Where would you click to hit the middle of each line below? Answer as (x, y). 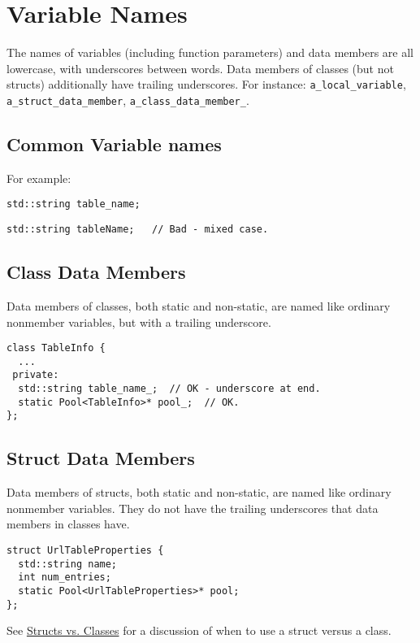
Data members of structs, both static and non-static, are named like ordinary (199, 492)
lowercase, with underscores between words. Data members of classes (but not (200, 68)
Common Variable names (114, 144)
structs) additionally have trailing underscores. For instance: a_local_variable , (206, 84)
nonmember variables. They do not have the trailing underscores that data (193, 508)
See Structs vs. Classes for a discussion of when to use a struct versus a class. (199, 630)
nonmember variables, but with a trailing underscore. (139, 321)
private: (36, 375)
